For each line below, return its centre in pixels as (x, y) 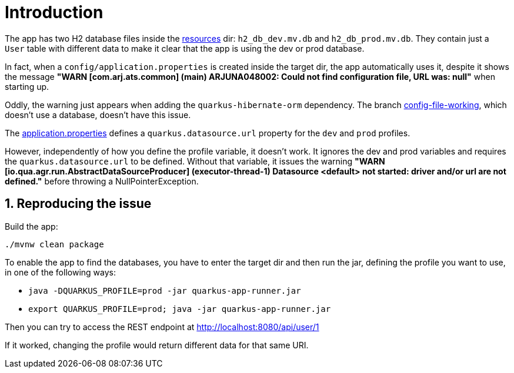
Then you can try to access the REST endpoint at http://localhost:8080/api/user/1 (162, 327)
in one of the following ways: (60, 272)
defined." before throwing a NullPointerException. (102, 181)
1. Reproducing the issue (78, 204)
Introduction (54, 12)
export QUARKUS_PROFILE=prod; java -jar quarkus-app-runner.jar (180, 309)
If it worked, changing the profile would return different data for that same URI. (157, 345)
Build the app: (31, 226)
